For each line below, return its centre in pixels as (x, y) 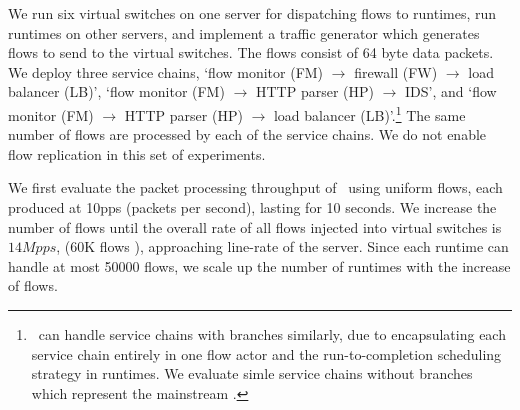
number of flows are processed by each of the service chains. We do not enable (247, 134)
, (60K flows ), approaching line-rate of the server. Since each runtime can (282, 246)
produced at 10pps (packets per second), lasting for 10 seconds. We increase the (252, 207)
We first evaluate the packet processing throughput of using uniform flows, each (255, 187)
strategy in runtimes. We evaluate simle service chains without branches (252, 373)
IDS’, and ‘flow (451, 91)
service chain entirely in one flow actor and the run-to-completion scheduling (266, 353)
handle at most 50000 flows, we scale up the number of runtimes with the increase (259, 265)
